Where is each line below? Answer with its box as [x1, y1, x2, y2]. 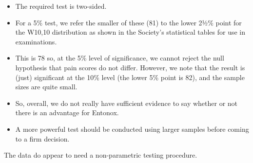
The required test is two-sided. [15, 1, 107, 11]
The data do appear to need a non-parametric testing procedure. [4, 150, 197, 160]
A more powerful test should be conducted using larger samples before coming [15, 123, 249, 134]
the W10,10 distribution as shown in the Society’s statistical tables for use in [15, 27, 246, 37]
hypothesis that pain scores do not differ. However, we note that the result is [15, 62, 245, 72]
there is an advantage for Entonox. [15, 107, 119, 118]
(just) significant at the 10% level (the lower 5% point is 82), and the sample [15, 72, 245, 82]
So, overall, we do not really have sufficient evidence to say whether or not [15, 98, 238, 108]
